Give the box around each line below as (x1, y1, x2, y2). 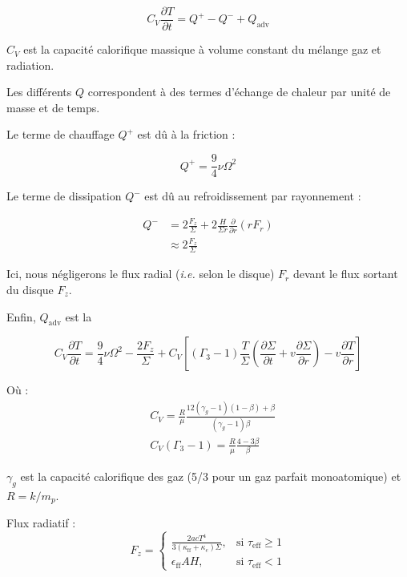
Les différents (6, 83, 72, 100)
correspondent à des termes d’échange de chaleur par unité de (87, 83, 391, 100)
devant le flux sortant (292, 265, 398, 282)
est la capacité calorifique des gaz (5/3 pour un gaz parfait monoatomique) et (20, 467, 401, 484)
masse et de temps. (6, 99, 100, 115)
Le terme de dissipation (6, 188, 122, 204)
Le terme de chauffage (6, 126, 115, 143)
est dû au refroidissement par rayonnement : (144, 188, 361, 204)
